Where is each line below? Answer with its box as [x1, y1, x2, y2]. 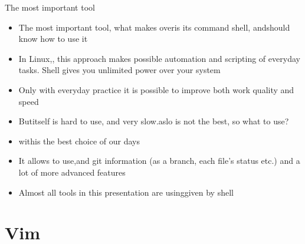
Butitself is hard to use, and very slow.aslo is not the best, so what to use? [18, 115, 289, 127]
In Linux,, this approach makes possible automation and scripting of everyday [18, 52, 300, 64]
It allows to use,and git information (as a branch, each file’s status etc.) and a [18, 154, 300, 167]
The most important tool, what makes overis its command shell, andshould [18, 21, 290, 33]
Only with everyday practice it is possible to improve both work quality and [18, 83, 294, 95]
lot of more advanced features [18, 166, 126, 178]
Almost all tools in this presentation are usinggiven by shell [18, 186, 234, 198]
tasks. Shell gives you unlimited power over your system [18, 64, 221, 76]
